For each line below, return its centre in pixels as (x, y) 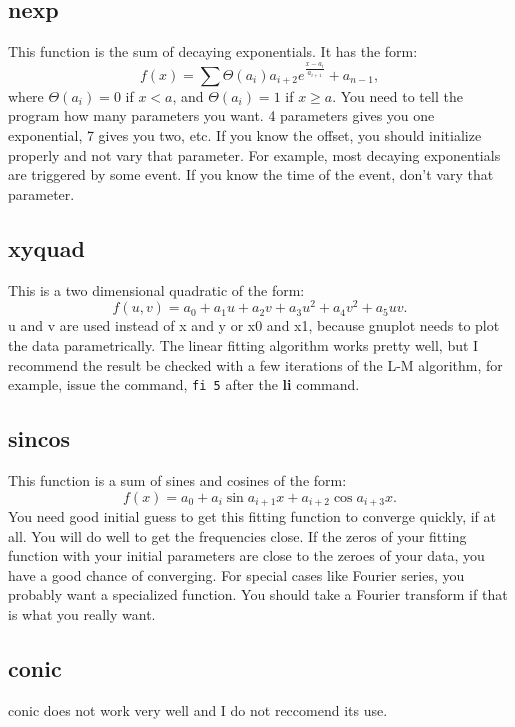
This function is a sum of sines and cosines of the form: (177, 479)
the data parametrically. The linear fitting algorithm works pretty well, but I (243, 344)
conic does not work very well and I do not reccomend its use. (198, 709)
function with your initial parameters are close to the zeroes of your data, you (246, 555)
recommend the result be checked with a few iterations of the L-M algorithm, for (255, 364)
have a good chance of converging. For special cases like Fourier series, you (236, 574)
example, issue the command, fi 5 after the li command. (184, 384)
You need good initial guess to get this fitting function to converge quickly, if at (252, 516)
